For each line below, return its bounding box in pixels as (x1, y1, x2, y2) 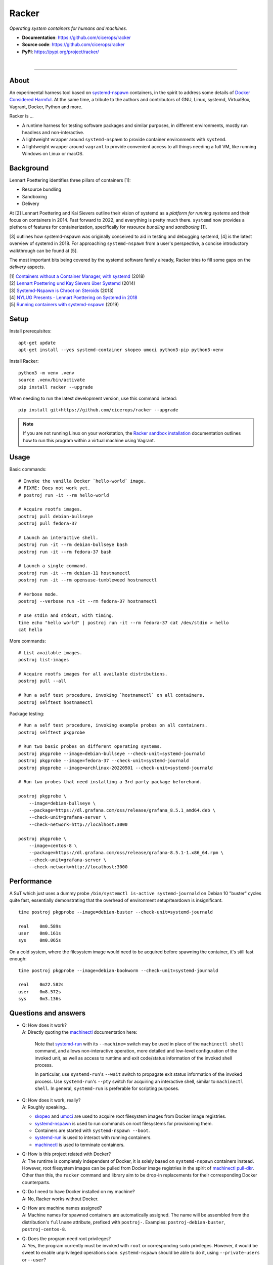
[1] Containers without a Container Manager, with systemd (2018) (9, 273, 145, 279)
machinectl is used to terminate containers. (34, 1142, 125, 1148)
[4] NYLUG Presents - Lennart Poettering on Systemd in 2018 (9, 294, 138, 301)
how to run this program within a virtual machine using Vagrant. (23, 437, 155, 443)
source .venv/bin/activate (18, 377, 85, 383)
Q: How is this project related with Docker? (22, 1151, 111, 1157)
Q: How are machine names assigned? (22, 1205, 102, 1211)
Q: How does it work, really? (22, 1097, 81, 1103)
